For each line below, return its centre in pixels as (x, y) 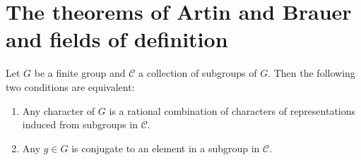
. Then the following (312, 73)
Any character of (59, 110)
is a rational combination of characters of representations (232, 110)
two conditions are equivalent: (70, 86)
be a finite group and (80, 73)
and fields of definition (117, 39)
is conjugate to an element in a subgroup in (166, 148)
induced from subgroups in (80, 124)
